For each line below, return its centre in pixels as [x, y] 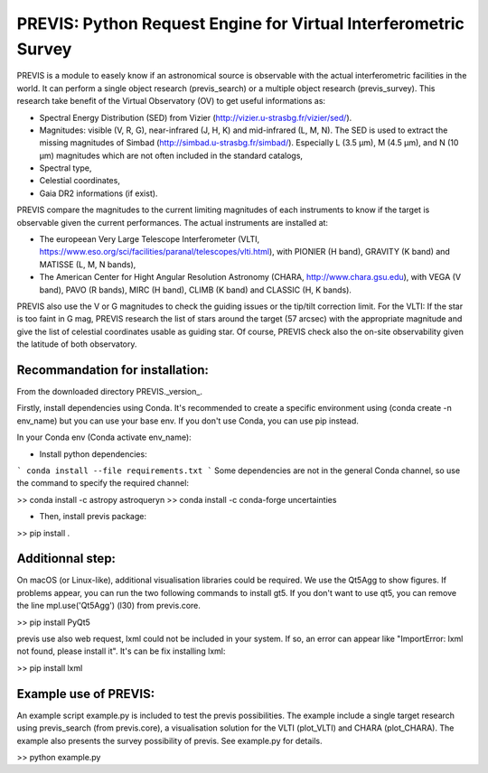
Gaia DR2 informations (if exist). [99, 193]
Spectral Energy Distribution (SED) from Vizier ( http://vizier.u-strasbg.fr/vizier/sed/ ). [196, 117]
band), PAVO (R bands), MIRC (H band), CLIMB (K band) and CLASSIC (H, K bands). [196, 290]
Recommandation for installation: [113, 370]
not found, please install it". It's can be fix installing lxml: [121, 651]
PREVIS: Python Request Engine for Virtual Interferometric [241, 23]
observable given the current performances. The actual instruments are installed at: [173, 222]
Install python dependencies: [94, 454]
